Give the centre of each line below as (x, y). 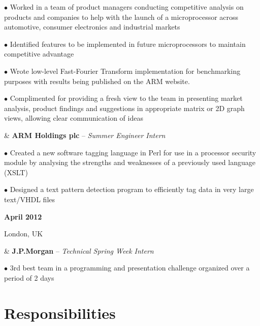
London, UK (24, 234)
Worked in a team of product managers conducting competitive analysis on (127, 7)
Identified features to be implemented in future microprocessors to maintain (128, 44)
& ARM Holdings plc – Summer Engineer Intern (85, 135)
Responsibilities (60, 313)
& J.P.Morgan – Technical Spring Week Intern (79, 250)
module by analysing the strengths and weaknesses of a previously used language (130, 162)
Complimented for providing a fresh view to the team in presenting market (126, 98)
